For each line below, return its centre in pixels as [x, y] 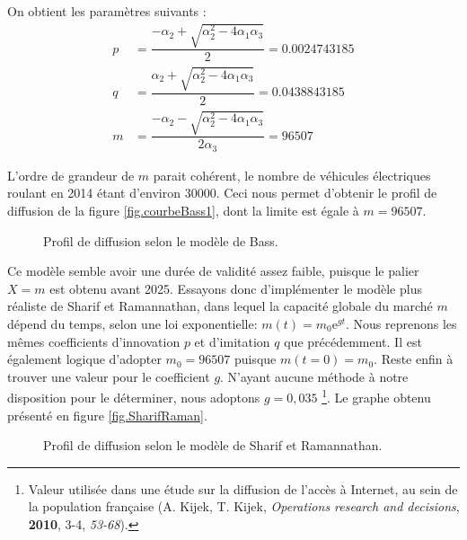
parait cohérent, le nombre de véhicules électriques [292, 175]
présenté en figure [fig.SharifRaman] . [107, 415]
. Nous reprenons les [401, 324]
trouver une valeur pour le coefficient [109, 376]
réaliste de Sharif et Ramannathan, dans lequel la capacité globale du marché [220, 306]
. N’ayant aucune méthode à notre [314, 376]
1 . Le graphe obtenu [376, 396]
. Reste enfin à [414, 359]
